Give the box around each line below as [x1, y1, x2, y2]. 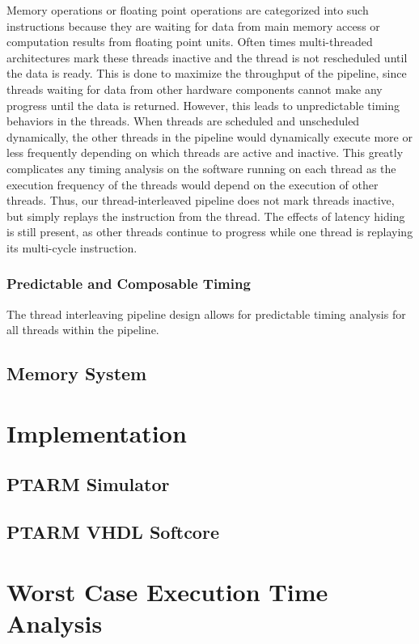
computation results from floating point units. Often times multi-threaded [6, 33, 373, 50]
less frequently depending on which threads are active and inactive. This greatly [6, 144, 404, 161]
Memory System [6, 361, 147, 386]
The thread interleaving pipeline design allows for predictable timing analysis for [6, 305, 406, 322]
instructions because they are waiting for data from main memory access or [6, 17, 380, 34]
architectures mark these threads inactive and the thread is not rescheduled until [6, 49, 408, 66]
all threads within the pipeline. [6, 321, 159, 338]
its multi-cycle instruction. [6, 239, 138, 256]
